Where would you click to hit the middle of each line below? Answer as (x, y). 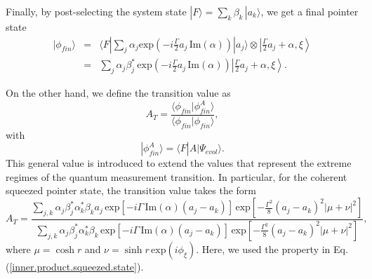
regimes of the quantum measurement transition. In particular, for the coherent (177, 176)
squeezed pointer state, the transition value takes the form (131, 190)
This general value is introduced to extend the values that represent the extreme (179, 163)
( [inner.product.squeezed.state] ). (75, 266)
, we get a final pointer (310, 11)
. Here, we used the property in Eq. (272, 249)
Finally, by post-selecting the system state (96, 11)
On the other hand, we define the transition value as (118, 92)
